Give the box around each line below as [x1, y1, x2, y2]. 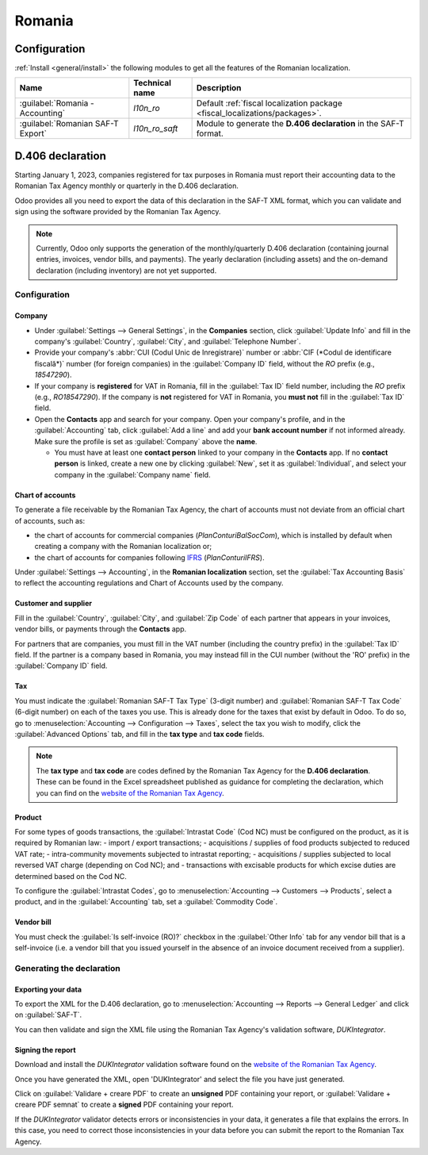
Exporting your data [14, 984, 82, 994]
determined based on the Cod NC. [14, 871, 127, 881]
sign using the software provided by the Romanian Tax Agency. [14, 207, 221, 217]
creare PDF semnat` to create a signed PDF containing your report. [14, 1099, 234, 1110]
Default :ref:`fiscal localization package [196, 98, 342, 109]
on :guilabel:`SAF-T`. [14, 1010, 82, 1019]
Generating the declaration [14, 962, 120, 973]
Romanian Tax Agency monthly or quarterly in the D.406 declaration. [14, 181, 239, 190]
